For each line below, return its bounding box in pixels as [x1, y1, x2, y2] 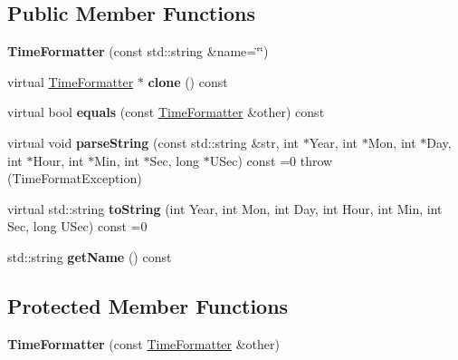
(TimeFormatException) [7, 169, 142, 188]
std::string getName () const [7, 247, 172, 266]
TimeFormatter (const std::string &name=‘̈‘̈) [7, 42, 269, 61]
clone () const [148, 72, 228, 91]
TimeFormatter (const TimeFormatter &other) [7, 334, 280, 353]
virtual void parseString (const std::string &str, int [7, 132, 300, 151]
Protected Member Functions [7, 291, 289, 319]
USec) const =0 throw [209, 151, 333, 170]
